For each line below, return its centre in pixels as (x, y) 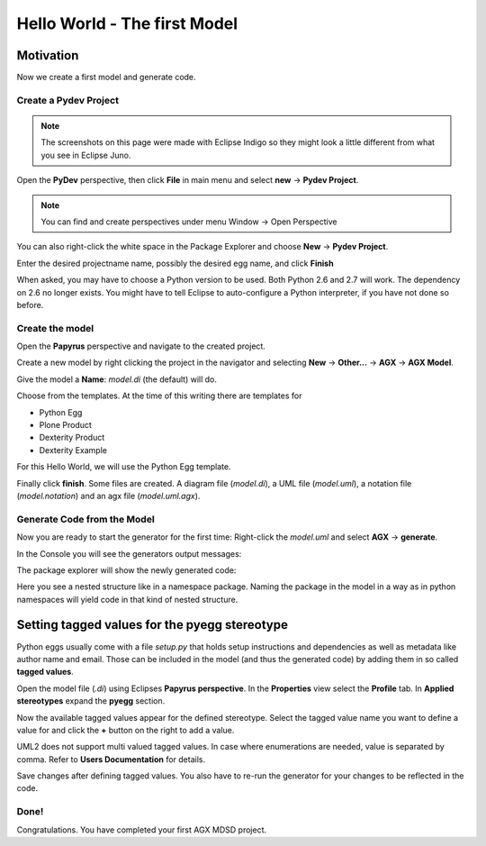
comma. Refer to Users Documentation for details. (111, 759)
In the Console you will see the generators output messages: (129, 553)
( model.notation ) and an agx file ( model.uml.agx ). (108, 496)
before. (30, 305)
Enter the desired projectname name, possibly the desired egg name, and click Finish (175, 263)
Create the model (55, 328)
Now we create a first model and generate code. (107, 77)
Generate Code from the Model (85, 519)
